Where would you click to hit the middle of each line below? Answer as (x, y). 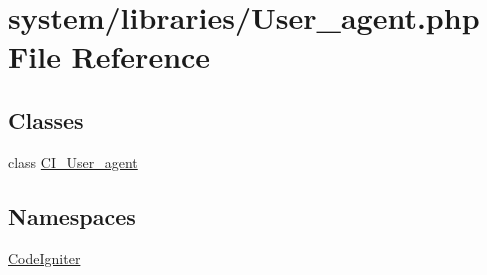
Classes (46, 119)
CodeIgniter (44, 257)
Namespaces (72, 215)
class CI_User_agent (73, 161)
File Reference (109, 56)
